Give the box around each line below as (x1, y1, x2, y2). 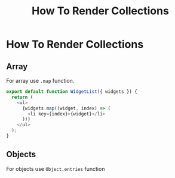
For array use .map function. (6, 77, 75, 84)
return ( (11, 94, 33, 100)
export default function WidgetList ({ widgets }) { (6, 89, 137, 95)
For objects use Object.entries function (6, 165, 105, 172)
